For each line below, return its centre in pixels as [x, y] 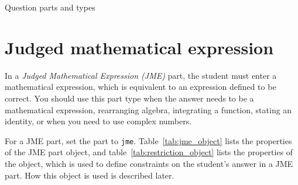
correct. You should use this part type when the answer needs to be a [129, 98]
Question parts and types [50, 7]
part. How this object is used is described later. [90, 175]
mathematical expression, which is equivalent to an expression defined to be [141, 87]
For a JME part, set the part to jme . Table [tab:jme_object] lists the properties [148, 140]
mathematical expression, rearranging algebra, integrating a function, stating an [148, 109]
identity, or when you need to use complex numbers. [98, 121]
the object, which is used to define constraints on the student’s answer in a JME [149, 163]
